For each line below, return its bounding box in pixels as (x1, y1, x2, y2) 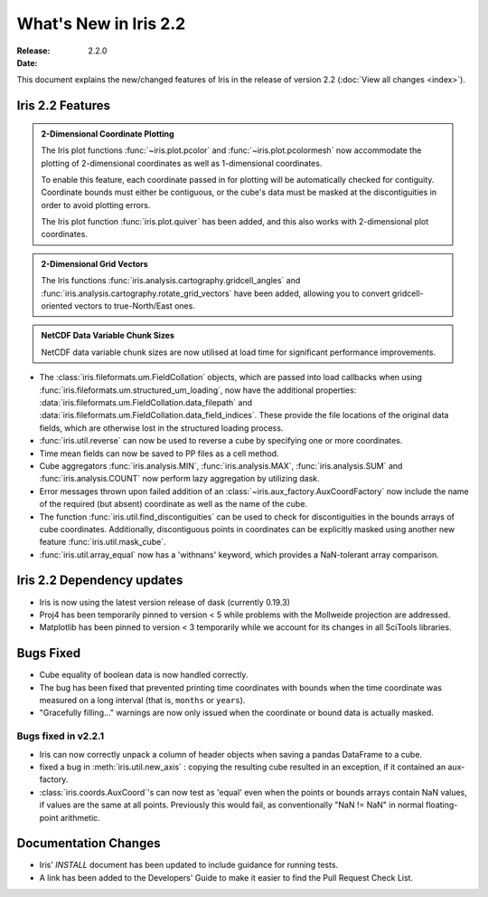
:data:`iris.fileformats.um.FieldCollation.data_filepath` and (39, 396, 253, 407)
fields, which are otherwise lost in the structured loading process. (39, 422, 284, 434)
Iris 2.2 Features (16, 98, 111, 113)
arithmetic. (60, 812, 101, 823)
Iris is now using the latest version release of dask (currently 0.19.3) (39, 596, 291, 607)
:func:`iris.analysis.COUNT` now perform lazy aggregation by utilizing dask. (39, 473, 320, 484)
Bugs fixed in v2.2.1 (16, 730, 104, 742)
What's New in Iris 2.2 (16, 14, 186, 33)
